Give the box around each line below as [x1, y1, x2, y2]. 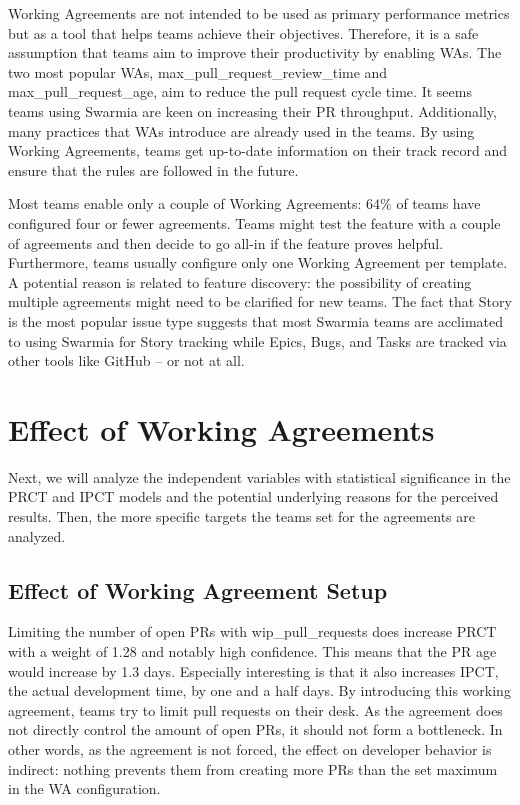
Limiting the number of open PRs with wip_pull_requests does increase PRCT [8, 621, 497, 642]
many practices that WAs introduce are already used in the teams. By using [8, 120, 475, 141]
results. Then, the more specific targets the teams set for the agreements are [8, 506, 475, 526]
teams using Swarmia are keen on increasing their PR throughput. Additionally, [8, 100, 497, 121]
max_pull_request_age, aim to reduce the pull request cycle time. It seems [8, 81, 472, 102]
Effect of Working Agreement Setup [8, 574, 388, 605]
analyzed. [8, 525, 66, 546]
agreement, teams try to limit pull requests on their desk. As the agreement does [8, 699, 503, 720]
